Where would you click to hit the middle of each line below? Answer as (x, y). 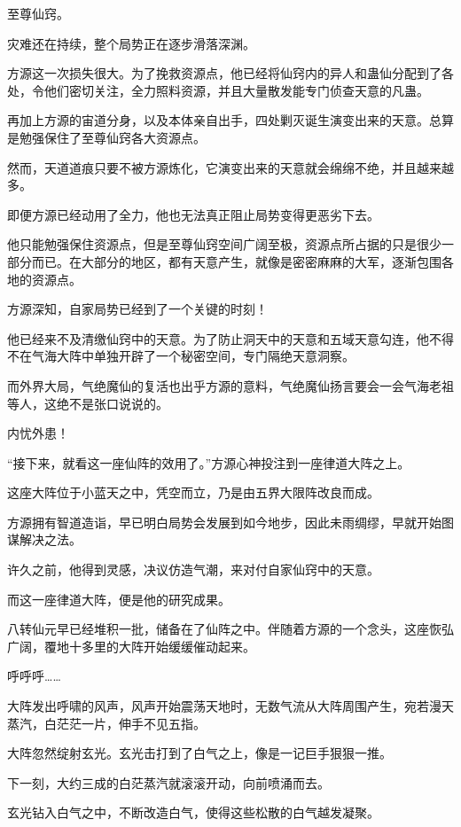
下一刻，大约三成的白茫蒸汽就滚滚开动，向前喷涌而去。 (168, 782)
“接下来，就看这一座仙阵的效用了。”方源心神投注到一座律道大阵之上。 (209, 462)
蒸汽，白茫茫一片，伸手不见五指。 (106, 723)
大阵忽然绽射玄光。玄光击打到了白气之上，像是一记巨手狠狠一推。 (199, 753)
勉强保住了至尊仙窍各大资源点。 (112, 137)
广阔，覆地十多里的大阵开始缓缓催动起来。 (131, 646)
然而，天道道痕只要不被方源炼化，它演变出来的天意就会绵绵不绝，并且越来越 (230, 167)
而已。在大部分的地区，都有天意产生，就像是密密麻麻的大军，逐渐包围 (236, 261)
